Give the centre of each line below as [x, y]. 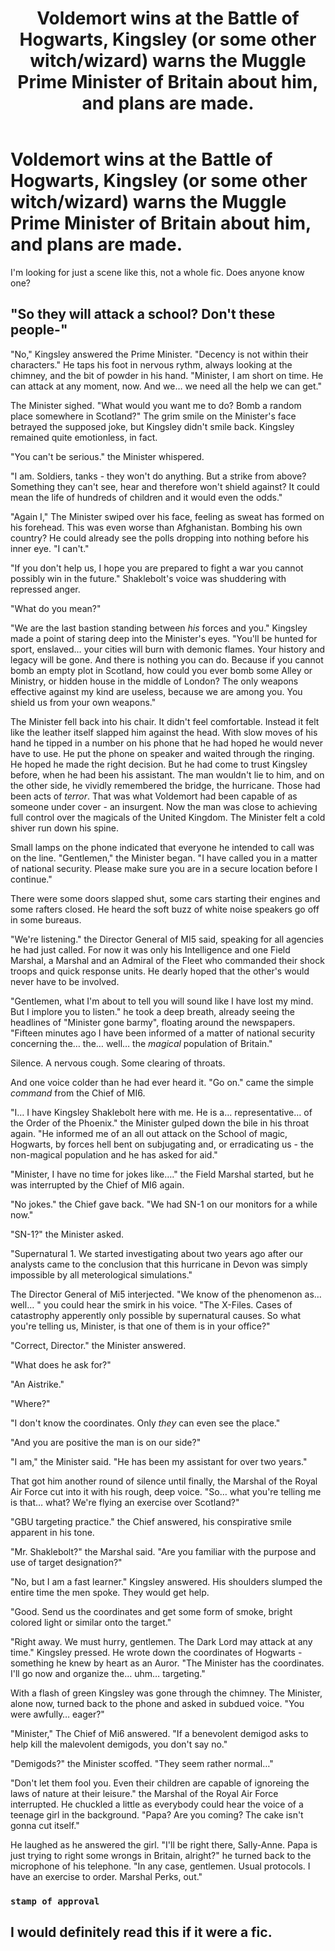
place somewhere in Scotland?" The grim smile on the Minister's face [153, 416]
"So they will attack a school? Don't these [143, 314]
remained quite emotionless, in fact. [84, 437]
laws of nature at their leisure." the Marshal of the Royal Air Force [144, 1793]
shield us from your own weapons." [83, 702]
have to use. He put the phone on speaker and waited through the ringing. [162, 753]
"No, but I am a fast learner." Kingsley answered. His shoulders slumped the [166, 1581]
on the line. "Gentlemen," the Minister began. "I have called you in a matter [164, 858]
